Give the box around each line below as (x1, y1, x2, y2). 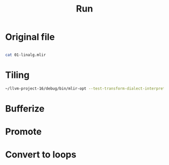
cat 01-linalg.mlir (5, 52, 46, 57)
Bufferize (5, 103, 45, 114)
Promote (5, 126, 42, 137)
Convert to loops (5, 149, 76, 160)
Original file (5, 31, 55, 43)
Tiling (5, 69, 30, 80)
